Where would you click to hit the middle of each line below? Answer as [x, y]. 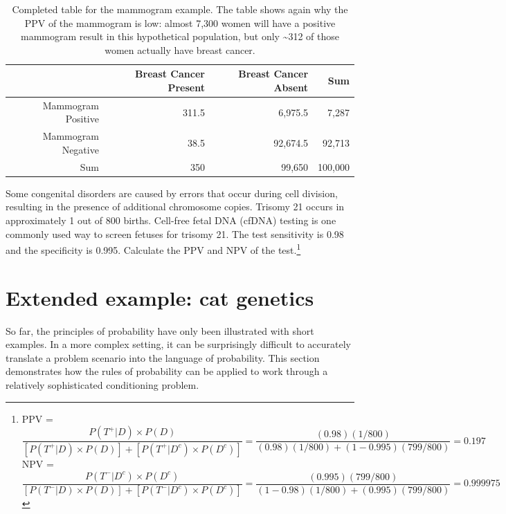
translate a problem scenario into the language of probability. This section [163, 357]
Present [186, 87]
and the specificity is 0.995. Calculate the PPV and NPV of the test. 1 [153, 249]
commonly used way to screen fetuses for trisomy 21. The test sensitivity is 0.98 [175, 233]
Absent [291, 87]
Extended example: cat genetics [160, 297]
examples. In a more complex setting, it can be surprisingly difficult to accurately [178, 344]
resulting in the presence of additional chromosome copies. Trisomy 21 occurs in [175, 206]
